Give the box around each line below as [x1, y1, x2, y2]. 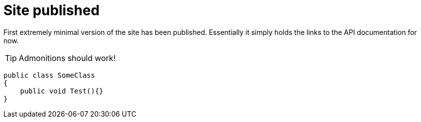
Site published [3, 2, 100, 19]
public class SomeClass [3, 71, 95, 79]
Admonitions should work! [19, 53, 116, 63]
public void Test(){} [20, 87, 104, 95]
